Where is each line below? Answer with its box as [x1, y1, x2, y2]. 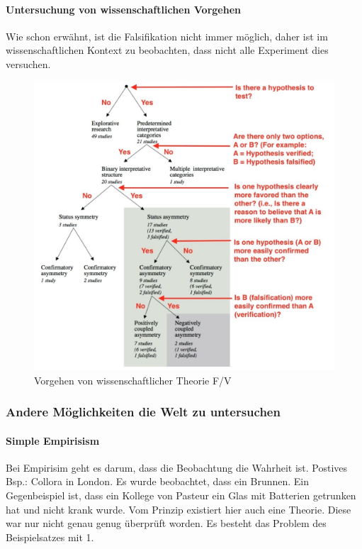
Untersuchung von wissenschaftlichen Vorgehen [6, 1, 241, 16]
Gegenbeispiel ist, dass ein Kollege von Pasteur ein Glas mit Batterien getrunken [6, 488, 356, 503]
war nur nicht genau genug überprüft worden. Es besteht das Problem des [6, 516, 327, 531]
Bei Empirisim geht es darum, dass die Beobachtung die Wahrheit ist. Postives [6, 460, 348, 475]
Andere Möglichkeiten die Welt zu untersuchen [6, 403, 281, 421]
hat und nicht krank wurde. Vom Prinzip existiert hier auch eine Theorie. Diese [6, 501, 351, 516]
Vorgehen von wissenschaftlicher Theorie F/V [34, 372, 232, 387]
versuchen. [6, 56, 51, 71]
